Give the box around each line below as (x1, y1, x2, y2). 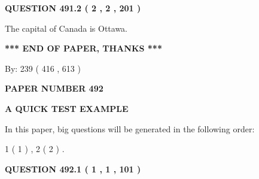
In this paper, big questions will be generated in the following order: (5, 122, 255, 135)
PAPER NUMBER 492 (5, 82, 103, 95)
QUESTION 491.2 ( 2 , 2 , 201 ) (5, 2, 141, 14)
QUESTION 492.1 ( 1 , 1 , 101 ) (5, 162, 141, 175)
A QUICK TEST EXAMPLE (5, 102, 129, 114)
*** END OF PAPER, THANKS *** (5, 42, 162, 54)
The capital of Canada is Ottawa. (5, 22, 128, 34)
